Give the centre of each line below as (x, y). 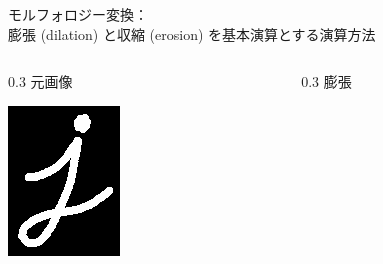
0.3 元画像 (40, 81)
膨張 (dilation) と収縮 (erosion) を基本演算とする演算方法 (192, 33)
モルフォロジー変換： (78, 14)
